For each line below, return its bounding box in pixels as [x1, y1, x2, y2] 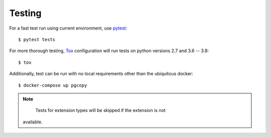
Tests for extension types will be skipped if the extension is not [35, 107, 166, 113]
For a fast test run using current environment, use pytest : [9, 25, 127, 31]
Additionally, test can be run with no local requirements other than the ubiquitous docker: [9, 71, 193, 77]
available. [23, 118, 43, 125]
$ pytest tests [18, 37, 56, 42]
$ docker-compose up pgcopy [18, 82, 87, 88]
